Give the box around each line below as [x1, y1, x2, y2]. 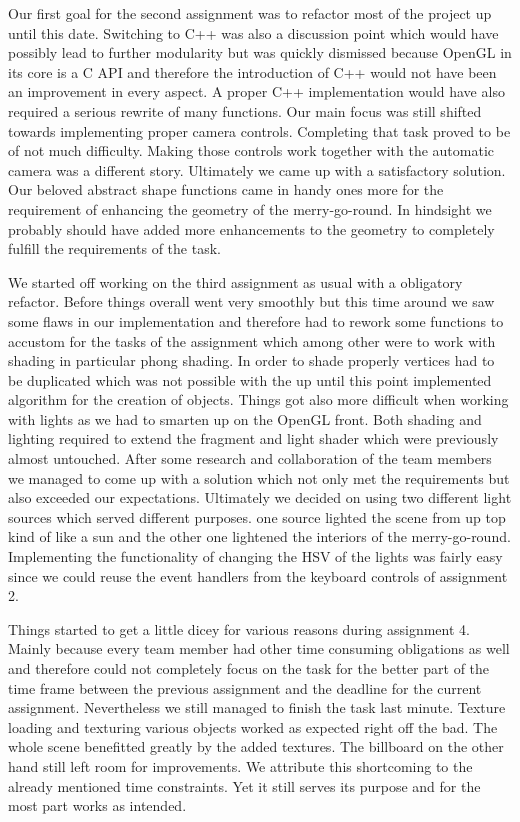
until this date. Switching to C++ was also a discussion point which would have [8, 22, 499, 43]
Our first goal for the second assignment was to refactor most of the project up [8, 3, 492, 23]
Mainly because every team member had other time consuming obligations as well [8, 638, 510, 659]
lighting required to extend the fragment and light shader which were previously [8, 428, 499, 449]
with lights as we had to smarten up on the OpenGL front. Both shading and [8, 408, 482, 429]
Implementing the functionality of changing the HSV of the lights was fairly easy [8, 546, 503, 567]
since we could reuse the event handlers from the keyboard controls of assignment [8, 565, 508, 586]
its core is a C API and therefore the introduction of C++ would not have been [8, 61, 497, 82]
